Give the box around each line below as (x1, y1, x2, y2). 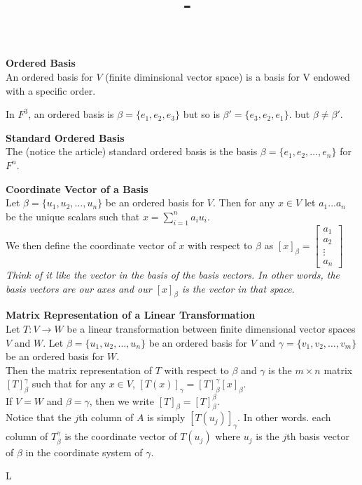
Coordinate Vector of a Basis (6, 181, 148, 196)
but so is (183, 107, 220, 121)
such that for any (32, 376, 106, 391)
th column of (78, 410, 134, 425)
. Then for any (212, 195, 275, 210)
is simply (147, 410, 186, 425)
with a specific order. (6, 83, 96, 98)
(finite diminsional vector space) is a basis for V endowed (105, 69, 350, 84)
